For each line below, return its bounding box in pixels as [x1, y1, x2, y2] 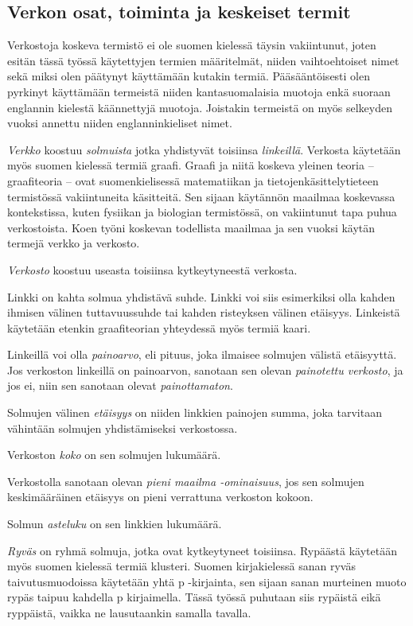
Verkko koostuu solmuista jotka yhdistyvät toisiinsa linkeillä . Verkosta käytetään [7, 141, 401, 157]
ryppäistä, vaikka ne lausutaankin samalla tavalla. [7, 605, 251, 621]
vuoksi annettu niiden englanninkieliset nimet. [7, 115, 232, 131]
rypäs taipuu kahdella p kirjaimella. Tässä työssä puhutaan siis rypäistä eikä [7, 589, 381, 605]
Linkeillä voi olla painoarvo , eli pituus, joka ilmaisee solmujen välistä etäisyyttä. [7, 346, 397, 363]
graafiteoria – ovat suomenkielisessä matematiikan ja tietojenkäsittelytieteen [7, 172, 379, 189]
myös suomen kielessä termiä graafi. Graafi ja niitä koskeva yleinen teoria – [7, 157, 374, 173]
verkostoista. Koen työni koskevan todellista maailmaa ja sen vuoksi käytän [7, 219, 376, 235]
